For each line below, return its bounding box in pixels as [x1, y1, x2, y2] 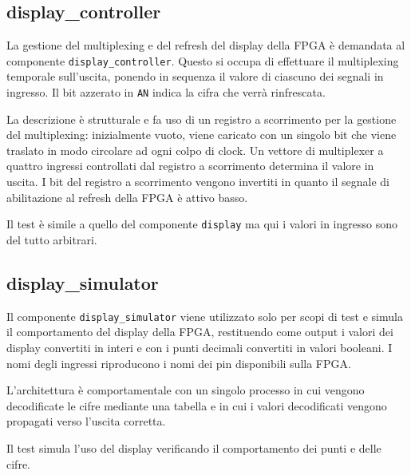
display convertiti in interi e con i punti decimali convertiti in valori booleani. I [6, 338, 393, 355]
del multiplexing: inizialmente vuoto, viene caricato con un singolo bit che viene [6, 126, 397, 143]
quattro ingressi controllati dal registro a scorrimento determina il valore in [6, 157, 374, 174]
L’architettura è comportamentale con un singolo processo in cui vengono [6, 382, 365, 398]
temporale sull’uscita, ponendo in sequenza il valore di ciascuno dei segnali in [6, 68, 384, 85]
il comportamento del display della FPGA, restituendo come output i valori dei [6, 323, 393, 340]
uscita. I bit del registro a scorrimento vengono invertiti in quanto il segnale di [6, 173, 390, 190]
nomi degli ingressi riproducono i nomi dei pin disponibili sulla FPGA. [6, 354, 351, 371]
